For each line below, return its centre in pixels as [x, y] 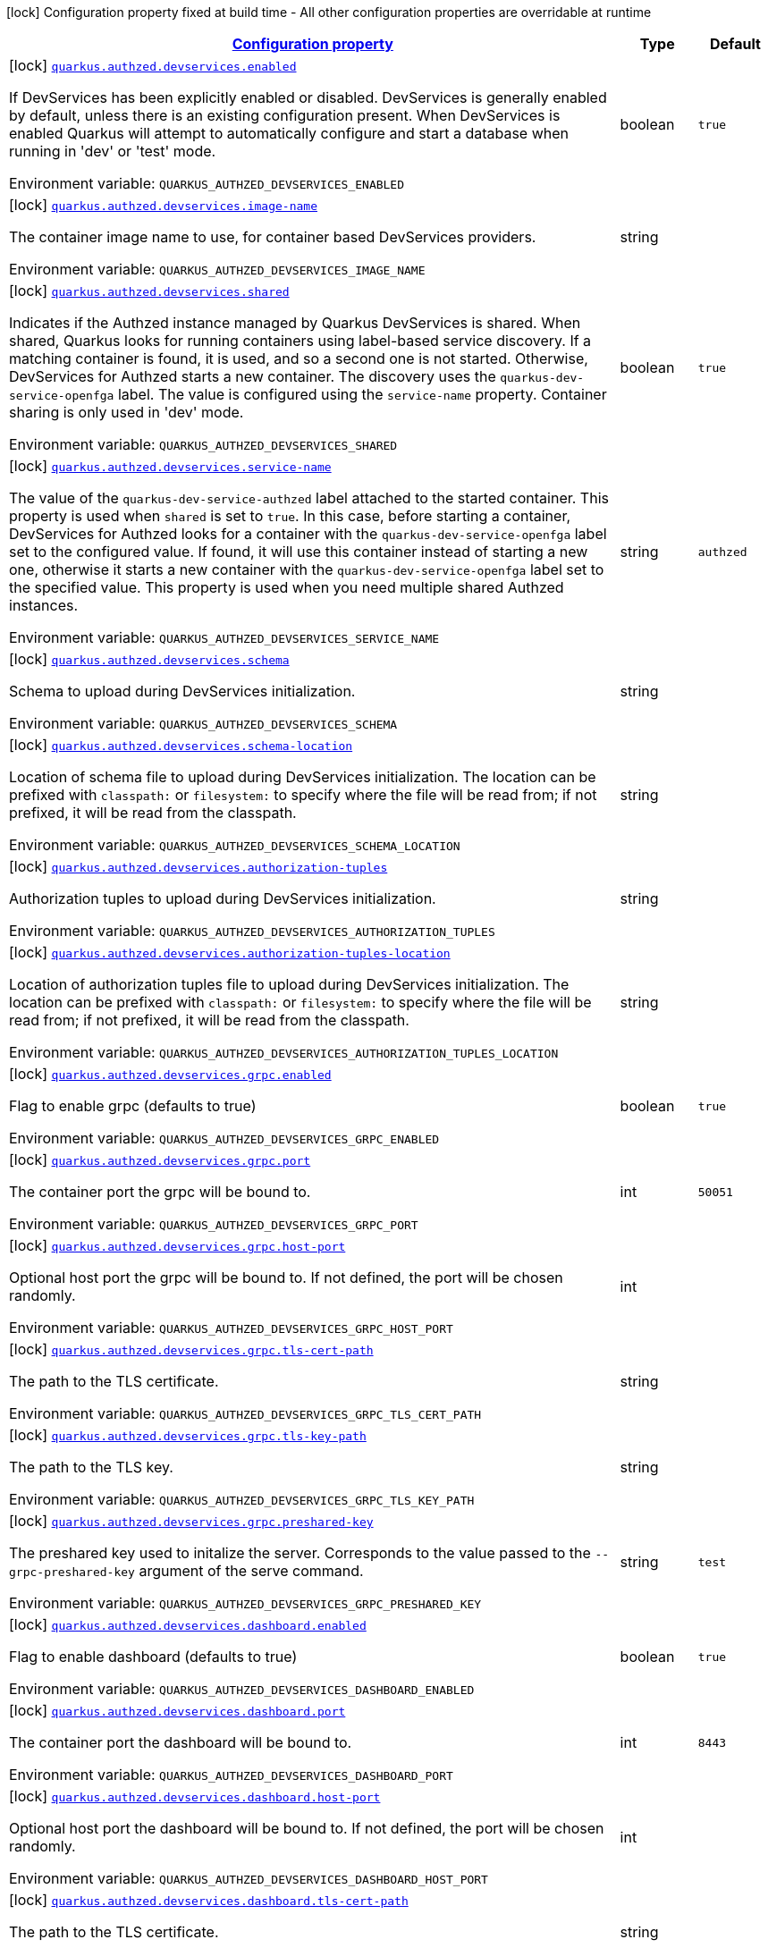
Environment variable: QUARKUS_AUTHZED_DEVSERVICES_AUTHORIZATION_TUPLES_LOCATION [284, 1052]
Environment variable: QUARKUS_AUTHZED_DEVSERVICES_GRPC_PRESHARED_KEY [245, 1603]
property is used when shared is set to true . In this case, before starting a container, [290, 516]
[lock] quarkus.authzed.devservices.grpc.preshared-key [191, 1521]
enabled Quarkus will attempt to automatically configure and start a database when [289, 133]
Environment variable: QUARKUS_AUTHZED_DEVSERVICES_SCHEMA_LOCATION [235, 845]
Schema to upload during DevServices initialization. [182, 691]
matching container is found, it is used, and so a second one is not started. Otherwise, [299, 358]
